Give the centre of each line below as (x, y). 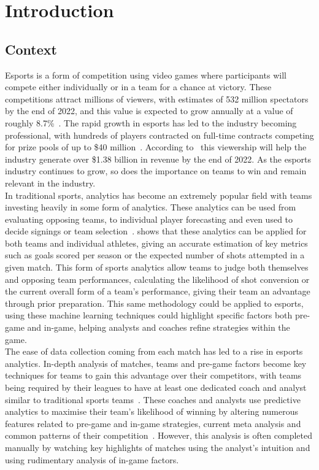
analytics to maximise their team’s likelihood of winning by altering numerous (152, 411)
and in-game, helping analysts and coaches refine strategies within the (159, 327)
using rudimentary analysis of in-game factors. (92, 459)
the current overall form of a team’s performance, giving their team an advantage (158, 291)
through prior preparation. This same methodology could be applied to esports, (154, 303)
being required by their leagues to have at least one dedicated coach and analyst (156, 387)
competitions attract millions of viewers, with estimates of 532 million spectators (157, 98)
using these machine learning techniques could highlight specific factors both (149, 315)
